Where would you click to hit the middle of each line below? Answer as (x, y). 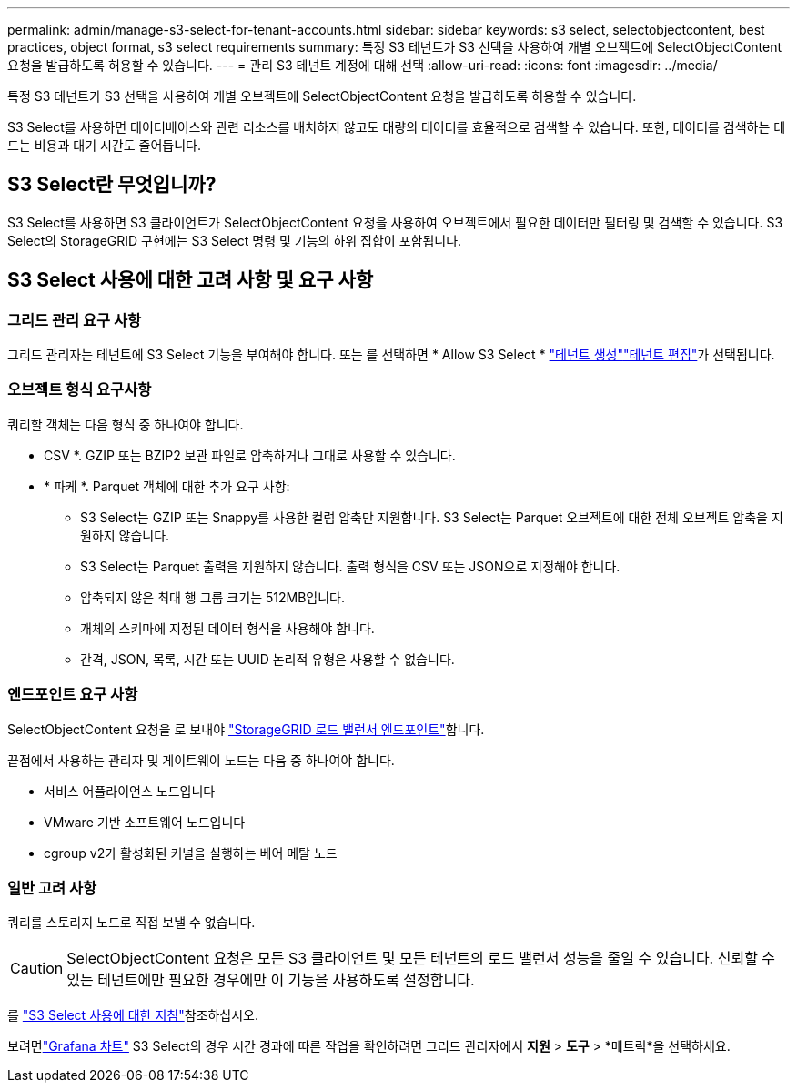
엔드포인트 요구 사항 (73, 695)
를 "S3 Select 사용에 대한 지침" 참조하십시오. (133, 1015)
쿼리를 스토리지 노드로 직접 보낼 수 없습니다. (131, 923)
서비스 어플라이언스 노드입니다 (130, 791)
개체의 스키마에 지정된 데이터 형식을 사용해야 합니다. (227, 628)
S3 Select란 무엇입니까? (112, 185)
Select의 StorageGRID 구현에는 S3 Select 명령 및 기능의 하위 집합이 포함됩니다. (235, 240)
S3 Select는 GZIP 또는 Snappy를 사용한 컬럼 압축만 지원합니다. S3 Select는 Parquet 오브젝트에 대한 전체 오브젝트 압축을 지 (432, 517)
